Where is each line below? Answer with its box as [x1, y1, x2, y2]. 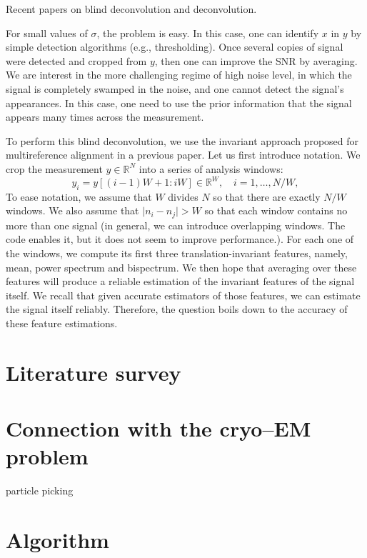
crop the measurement [6, 161, 103, 176]
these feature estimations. [6, 316, 118, 331]
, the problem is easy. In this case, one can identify [96, 25, 319, 40]
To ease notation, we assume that [6, 189, 152, 204]
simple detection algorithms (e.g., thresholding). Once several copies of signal [6, 39, 343, 54]
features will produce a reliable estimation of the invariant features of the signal [6, 274, 355, 289]
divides [168, 189, 198, 204]
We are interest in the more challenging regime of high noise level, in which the [6, 67, 352, 82]
